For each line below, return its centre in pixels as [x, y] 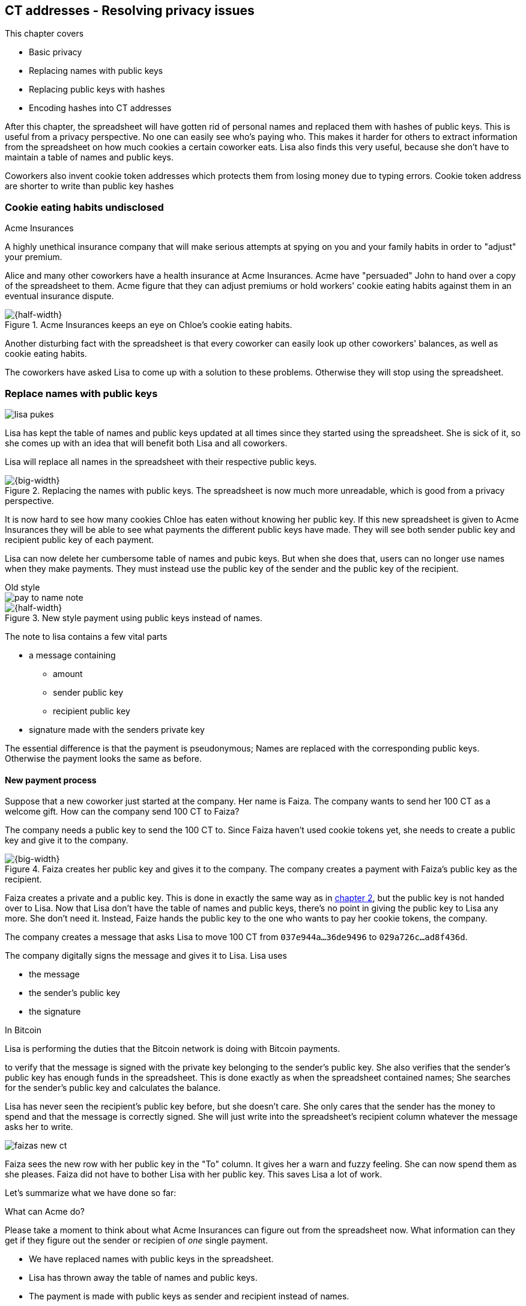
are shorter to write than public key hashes [89, 186]
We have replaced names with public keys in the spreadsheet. [151, 1259]
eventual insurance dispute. [59, 296]
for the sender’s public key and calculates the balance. [113, 1088]
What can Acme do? [45, 1212]
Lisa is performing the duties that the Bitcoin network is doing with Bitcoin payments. [173, 1049]
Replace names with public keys [81, 393]
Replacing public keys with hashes [97, 90]
